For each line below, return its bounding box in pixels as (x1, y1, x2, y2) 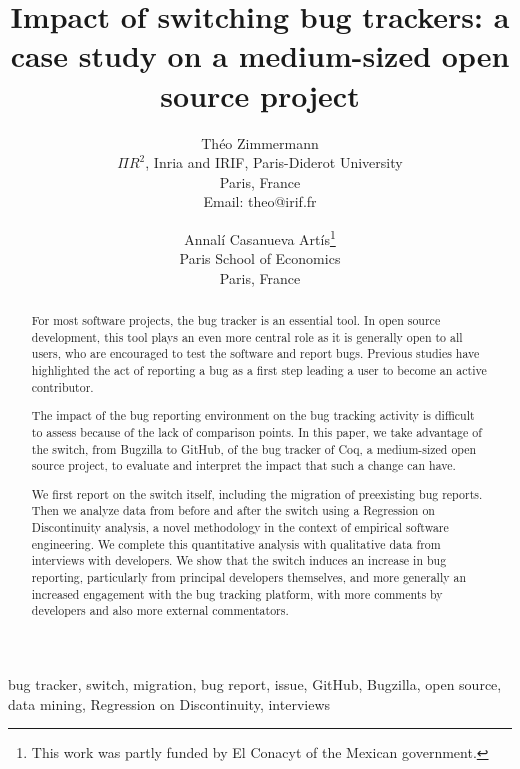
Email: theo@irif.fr (203, 191, 317, 212)
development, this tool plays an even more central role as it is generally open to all (31, 328, 463, 345)
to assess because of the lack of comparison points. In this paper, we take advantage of (31, 423, 482, 440)
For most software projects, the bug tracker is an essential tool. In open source (31, 312, 441, 329)
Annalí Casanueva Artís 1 (184, 225, 336, 249)
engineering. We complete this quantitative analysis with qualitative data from (31, 535, 441, 552)
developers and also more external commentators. (31, 602, 289, 619)
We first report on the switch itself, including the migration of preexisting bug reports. (31, 485, 483, 502)
